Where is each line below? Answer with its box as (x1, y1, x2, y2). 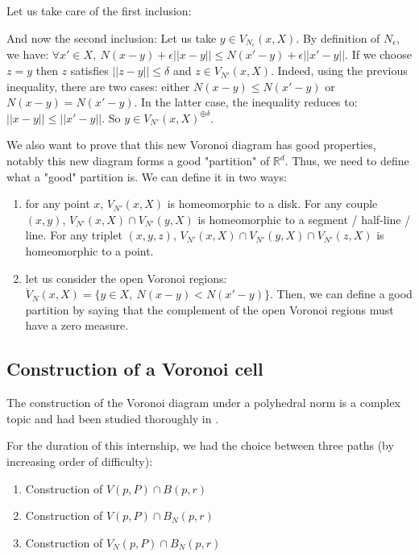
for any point (25, 195, 90, 212)
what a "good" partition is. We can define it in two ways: (6, 168, 287, 185)
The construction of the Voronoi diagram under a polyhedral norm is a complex (6, 394, 400, 411)
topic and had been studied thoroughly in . (6, 409, 219, 426)
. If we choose (345, 46, 412, 63)
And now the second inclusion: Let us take (6, 29, 217, 46)
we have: (6, 46, 49, 63)
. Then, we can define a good (269, 285, 413, 302)
